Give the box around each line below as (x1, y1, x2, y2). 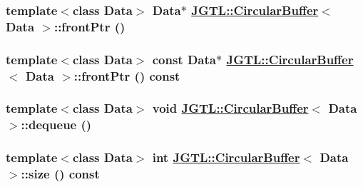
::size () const (21, 165, 100, 183)
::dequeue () (21, 116, 92, 133)
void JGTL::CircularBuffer (152, 99, 309, 117)
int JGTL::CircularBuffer (152, 148, 300, 166)
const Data (152, 50, 216, 68)
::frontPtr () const (73, 66, 180, 84)
